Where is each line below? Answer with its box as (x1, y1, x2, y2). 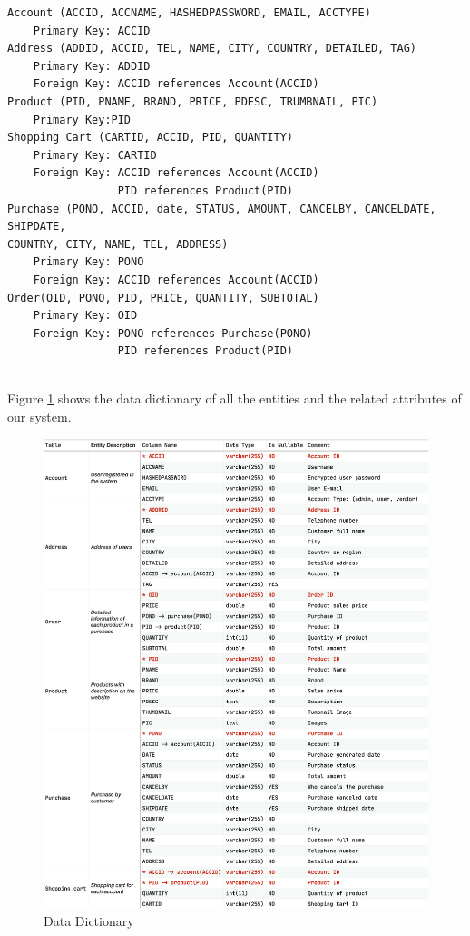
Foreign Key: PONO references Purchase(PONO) (33, 326, 313, 340)
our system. (7, 407, 72, 426)
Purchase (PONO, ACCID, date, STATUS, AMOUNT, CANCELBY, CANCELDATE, (7, 202, 436, 215)
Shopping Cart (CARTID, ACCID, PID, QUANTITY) (7, 131, 293, 144)
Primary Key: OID (33, 309, 138, 323)
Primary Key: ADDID (33, 59, 151, 73)
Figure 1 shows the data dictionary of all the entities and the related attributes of (7, 389, 462, 408)
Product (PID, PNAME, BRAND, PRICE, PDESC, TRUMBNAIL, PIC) (7, 95, 378, 108)
